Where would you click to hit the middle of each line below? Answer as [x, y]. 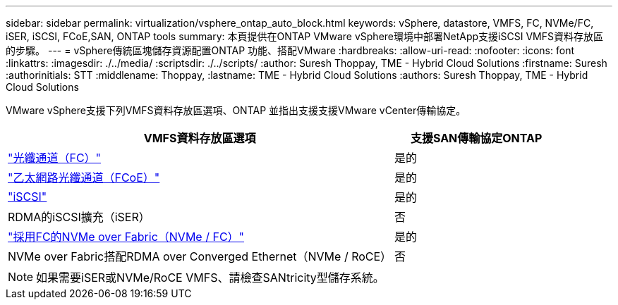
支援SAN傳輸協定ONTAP [476, 138]
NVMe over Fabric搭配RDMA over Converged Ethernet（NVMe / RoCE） [200, 256]
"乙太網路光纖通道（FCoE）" [84, 178]
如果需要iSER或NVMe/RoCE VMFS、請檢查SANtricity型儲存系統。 [210, 278]
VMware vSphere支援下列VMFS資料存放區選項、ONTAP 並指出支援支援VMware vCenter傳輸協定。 [236, 110]
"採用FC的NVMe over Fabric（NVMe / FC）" [126, 237]
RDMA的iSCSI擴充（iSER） [79, 217]
